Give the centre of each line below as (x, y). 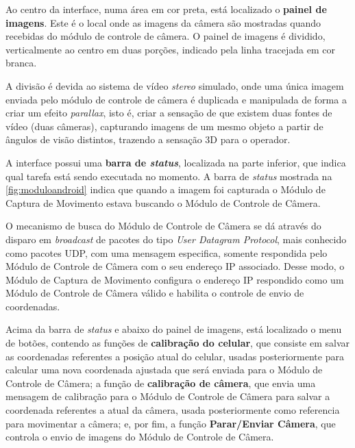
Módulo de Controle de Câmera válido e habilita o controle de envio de (155, 293)
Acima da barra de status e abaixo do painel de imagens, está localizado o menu (174, 329)
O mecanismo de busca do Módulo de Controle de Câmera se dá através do (163, 226)
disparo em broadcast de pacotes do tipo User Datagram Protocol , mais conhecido (176, 239)
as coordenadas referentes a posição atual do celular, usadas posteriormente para (175, 356)
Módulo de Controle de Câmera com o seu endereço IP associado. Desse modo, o (175, 266)
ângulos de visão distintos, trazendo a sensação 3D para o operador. (148, 139)
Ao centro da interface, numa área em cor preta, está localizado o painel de (166, 9)
